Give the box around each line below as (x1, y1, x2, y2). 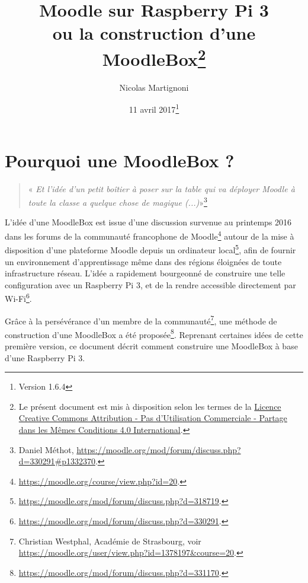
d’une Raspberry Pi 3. (5, 351, 85, 364)
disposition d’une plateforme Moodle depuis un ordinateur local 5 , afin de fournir (5, 242, 296, 256)
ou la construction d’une (52, 21, 256, 45)
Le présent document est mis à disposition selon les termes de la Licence (18, 400, 281, 412)
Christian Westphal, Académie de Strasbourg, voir (18, 534, 201, 547)
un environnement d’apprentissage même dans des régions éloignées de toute (5, 255, 282, 267)
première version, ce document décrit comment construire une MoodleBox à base (5, 340, 298, 352)
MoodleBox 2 (102, 44, 206, 71)
